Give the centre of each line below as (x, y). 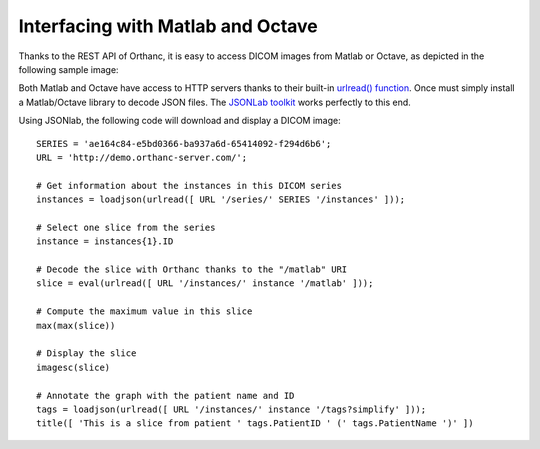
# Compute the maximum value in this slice (144, 311)
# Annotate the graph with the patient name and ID (165, 395)
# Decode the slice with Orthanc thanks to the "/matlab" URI (192, 269)
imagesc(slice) (73, 367)
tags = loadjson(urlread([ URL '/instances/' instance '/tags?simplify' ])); (231, 409)
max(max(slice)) (76, 325)
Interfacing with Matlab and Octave (168, 26)
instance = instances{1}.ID (105, 241)
